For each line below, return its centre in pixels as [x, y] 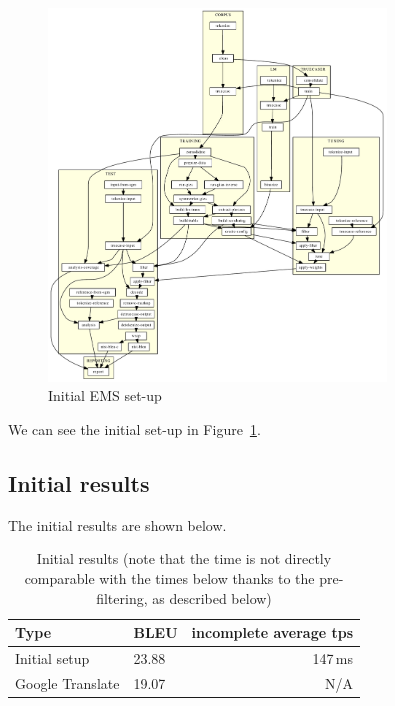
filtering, [122, 597]
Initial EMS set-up [105, 395]
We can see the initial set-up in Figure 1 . [134, 429]
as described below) [212, 597]
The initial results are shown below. [117, 524]
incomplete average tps [272, 632]
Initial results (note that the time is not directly [184, 558]
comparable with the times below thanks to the [169, 578]
